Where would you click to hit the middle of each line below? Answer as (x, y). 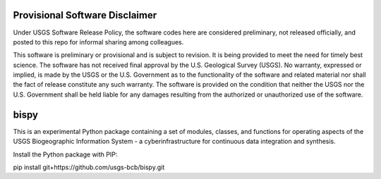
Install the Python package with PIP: (65, 154)
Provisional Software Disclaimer (85, 15)
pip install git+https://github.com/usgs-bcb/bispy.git (89, 167)
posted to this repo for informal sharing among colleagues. (98, 42)
